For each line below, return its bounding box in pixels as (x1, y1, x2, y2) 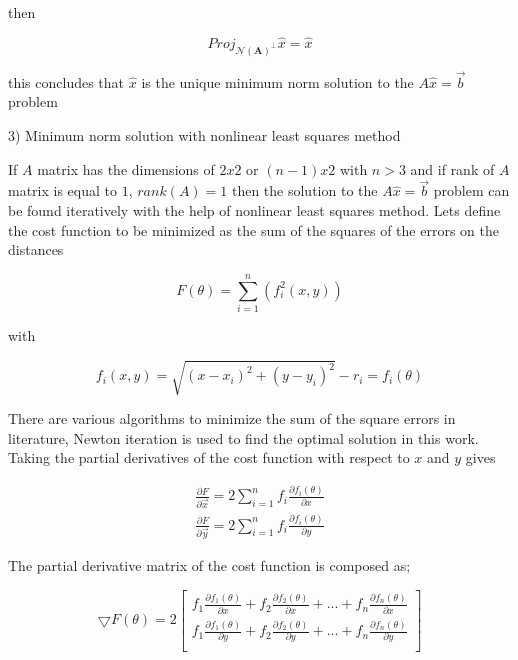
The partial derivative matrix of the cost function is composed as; (8, 555, 411, 576)
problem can (433, 180, 510, 201)
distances (8, 239, 64, 260)
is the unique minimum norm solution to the (141, 71, 414, 92)
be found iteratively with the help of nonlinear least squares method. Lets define (8, 200, 501, 221)
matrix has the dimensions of (37, 158, 215, 179)
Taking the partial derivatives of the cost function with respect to (8, 447, 410, 468)
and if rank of (410, 158, 495, 179)
